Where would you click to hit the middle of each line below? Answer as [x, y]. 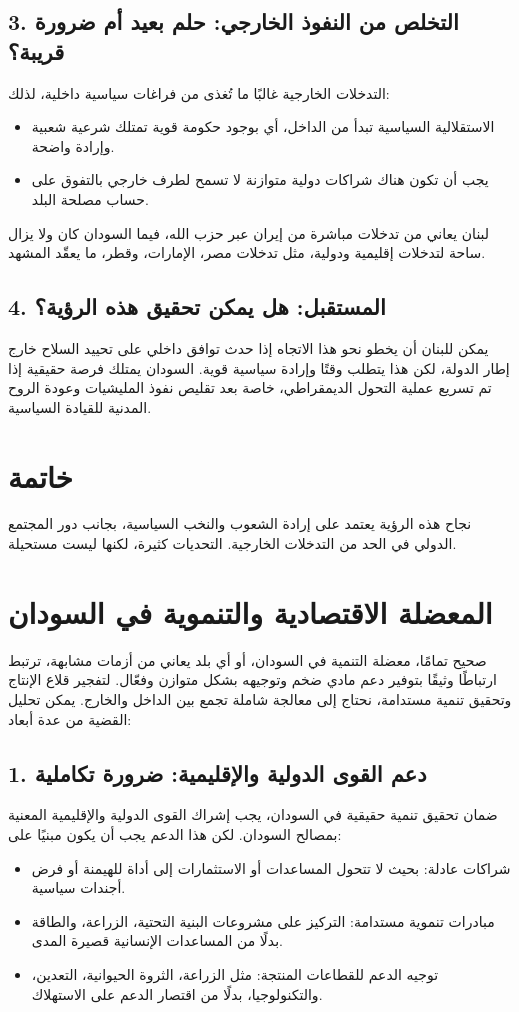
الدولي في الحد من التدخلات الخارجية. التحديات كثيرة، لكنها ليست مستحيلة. [232, 543]
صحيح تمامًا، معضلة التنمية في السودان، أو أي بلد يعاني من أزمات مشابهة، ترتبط [247, 659]
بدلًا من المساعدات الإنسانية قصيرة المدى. [157, 940]
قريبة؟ [36, 50]
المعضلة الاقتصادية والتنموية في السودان [250, 611]
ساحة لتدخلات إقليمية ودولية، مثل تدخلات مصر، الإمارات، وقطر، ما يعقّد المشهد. [247, 252]
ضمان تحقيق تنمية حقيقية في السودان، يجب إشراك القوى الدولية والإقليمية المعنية [253, 814]
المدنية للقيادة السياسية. [80, 406]
